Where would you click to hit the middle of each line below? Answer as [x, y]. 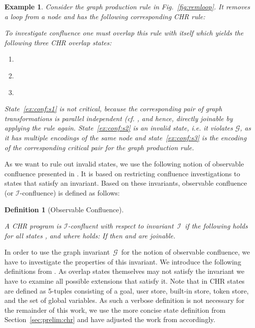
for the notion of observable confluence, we [185, 252]
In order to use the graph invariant [57, 252]
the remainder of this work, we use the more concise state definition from [115, 310]
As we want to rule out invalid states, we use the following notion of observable [124, 164]
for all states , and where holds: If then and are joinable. [90, 235]
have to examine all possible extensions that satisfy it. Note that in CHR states [125, 281]
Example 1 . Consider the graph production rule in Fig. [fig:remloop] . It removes [127, 6]
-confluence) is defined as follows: [70, 192]
